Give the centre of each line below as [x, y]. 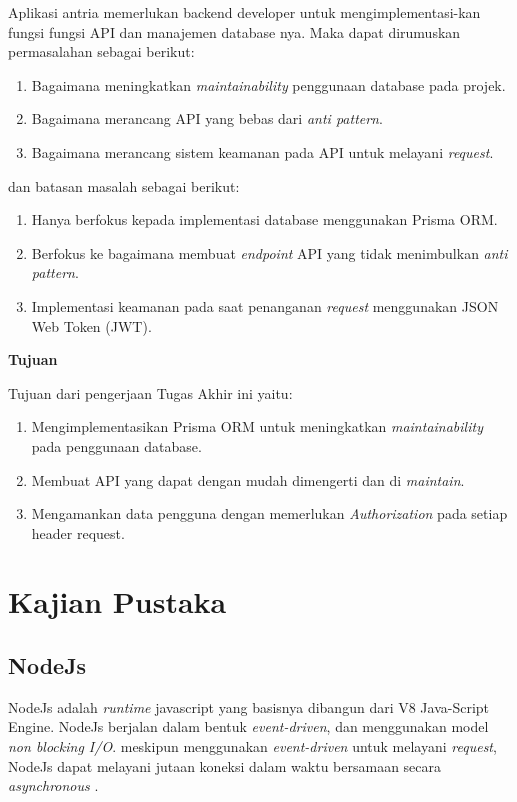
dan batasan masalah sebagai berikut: [124, 185]
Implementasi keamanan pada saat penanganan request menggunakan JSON [265, 305]
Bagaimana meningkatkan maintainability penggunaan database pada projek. [268, 84]
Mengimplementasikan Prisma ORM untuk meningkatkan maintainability [257, 426]
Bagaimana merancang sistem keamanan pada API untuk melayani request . [262, 151]
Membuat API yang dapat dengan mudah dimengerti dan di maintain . [248, 479]
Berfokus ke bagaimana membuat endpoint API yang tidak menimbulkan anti [269, 252]
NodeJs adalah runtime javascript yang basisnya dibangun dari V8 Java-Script [249, 706]
